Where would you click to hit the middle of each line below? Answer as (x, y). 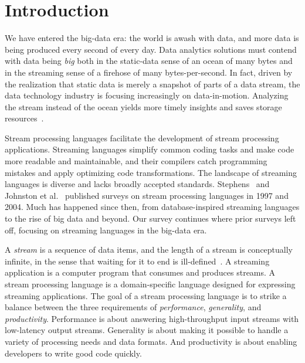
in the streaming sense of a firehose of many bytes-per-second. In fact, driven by (149, 72)
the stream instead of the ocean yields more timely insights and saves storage (143, 106)
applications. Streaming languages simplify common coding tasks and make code (150, 149)
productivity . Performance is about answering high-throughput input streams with (152, 318)
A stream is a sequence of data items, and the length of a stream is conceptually (149, 250)
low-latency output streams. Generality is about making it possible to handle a (147, 330)
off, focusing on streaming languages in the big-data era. (106, 230)
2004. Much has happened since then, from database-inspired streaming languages (152, 207)
